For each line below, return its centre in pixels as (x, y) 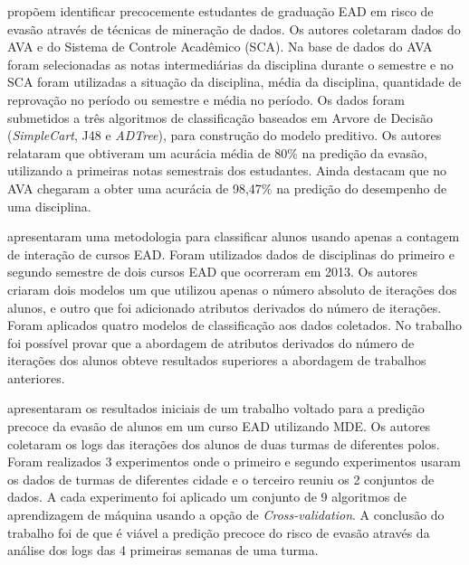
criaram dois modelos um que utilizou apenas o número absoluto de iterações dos (232, 289)
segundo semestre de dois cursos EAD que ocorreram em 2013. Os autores (213, 272)
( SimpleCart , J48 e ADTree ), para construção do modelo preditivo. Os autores (225, 135)
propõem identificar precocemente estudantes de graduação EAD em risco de (220, 11)
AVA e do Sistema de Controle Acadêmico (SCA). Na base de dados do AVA (220, 47)
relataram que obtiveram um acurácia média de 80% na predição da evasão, (217, 152)
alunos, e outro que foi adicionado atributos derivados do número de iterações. (225, 307)
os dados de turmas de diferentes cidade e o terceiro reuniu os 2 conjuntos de (221, 479)
